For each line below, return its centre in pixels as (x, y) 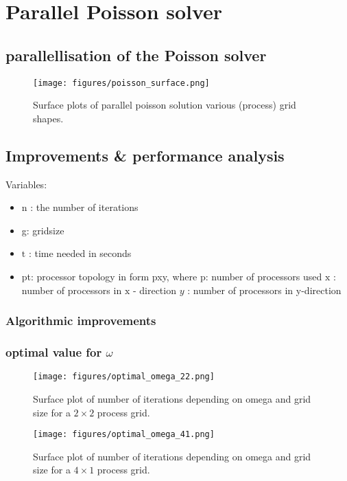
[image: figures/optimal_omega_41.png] (124, 435)
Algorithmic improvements (81, 321)
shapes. (48, 118)
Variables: (26, 184)
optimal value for (54, 351)
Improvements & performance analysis (145, 155)
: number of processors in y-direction (264, 290)
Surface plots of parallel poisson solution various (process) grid (165, 105)
